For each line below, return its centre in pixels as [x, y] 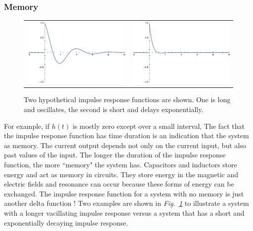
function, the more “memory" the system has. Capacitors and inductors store [121, 165]
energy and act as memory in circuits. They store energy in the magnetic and [121, 174]
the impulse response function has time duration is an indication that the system [126, 135]
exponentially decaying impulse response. [66, 222]
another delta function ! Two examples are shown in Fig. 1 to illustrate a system [126, 203]
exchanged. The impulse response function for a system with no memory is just [124, 193]
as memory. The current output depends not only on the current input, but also [125, 145]
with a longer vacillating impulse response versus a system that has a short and [124, 212]
